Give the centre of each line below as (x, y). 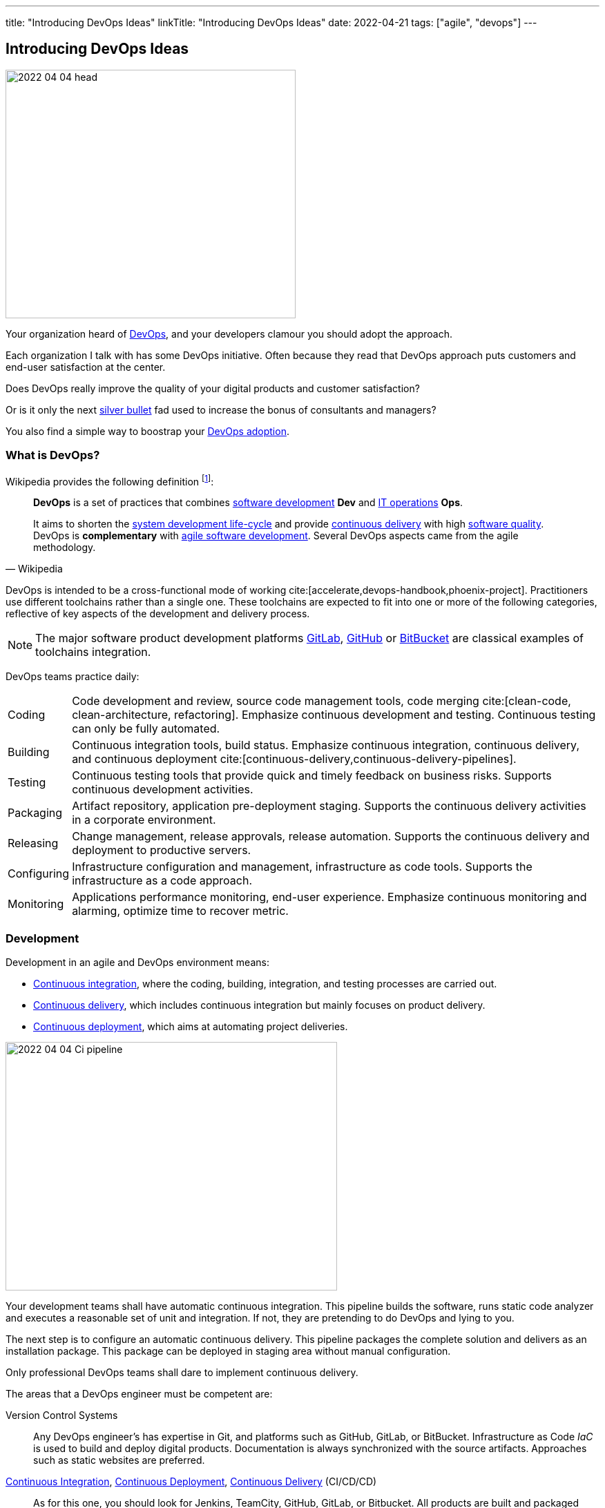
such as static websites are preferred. (119, 1460)
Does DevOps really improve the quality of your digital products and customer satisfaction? (213, 388)
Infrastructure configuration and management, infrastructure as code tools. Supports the (302, 867)
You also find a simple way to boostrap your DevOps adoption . (147, 431)
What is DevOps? (53, 455)
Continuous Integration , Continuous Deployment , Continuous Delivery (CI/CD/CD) (191, 1481)
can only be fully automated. (146, 729)
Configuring (39, 874)
